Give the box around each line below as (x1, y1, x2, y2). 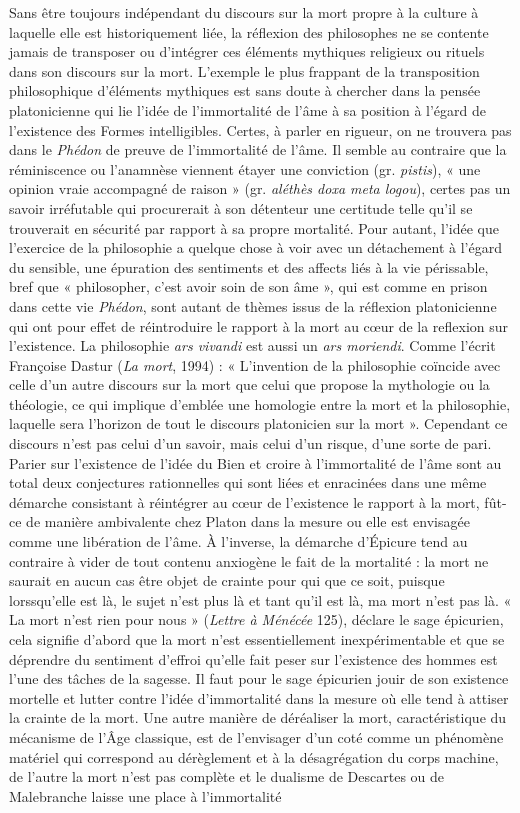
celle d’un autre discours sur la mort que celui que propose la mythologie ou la (9, 374, 490, 395)
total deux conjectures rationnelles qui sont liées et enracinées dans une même (9, 472, 487, 493)
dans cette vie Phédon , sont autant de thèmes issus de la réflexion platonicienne (9, 295, 497, 316)
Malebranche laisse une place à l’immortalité (9, 785, 282, 806)
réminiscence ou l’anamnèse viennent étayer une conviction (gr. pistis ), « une (9, 158, 481, 179)
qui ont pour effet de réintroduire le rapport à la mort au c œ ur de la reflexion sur (9, 315, 509, 336)
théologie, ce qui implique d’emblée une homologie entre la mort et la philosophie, (9, 393, 511, 414)
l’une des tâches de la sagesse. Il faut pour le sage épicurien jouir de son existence (9, 668, 509, 689)
